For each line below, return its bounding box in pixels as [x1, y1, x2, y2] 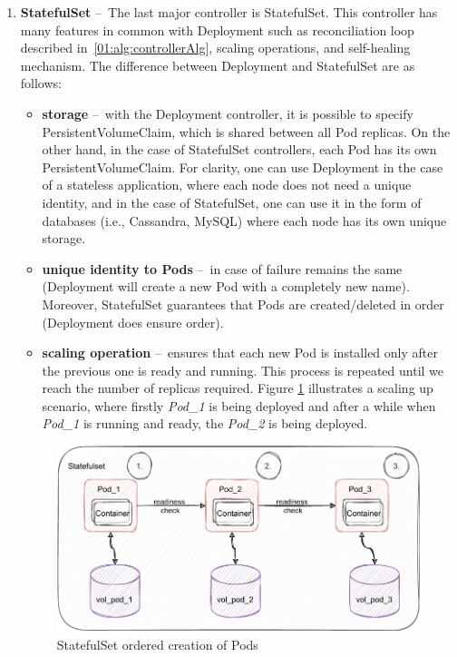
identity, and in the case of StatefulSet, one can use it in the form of [42, 192, 422, 211]
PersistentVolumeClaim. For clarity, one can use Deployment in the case [42, 157, 443, 176]
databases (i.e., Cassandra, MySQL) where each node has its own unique [42, 211, 447, 230]
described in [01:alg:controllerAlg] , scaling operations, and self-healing [20, 38, 411, 57]
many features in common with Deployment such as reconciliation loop [20, 20, 414, 39]
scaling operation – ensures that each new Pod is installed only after [42, 343, 438, 362]
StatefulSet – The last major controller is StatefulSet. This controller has [20, 3, 438, 21]
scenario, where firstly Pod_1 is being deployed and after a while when [42, 396, 436, 415]
